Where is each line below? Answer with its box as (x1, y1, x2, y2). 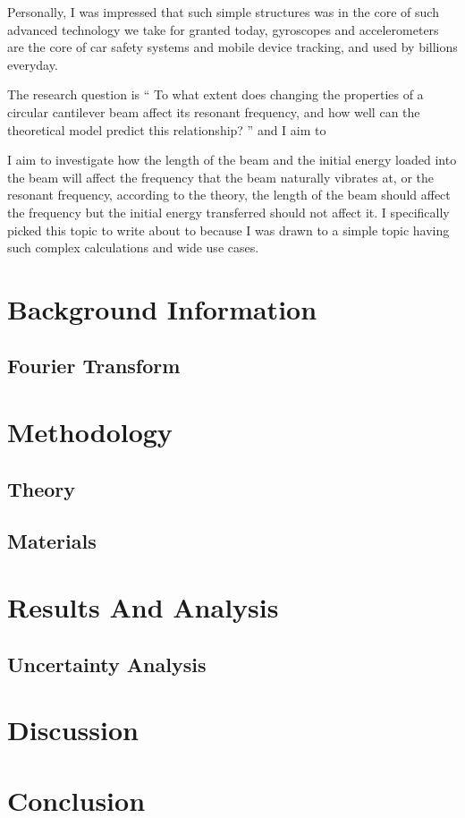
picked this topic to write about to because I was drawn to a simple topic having (7, 220, 450, 239)
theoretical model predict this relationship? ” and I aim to (7, 120, 326, 139)
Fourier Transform (7, 352, 181, 379)
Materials (7, 527, 97, 555)
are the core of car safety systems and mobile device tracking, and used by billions (7, 38, 458, 56)
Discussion (7, 711, 139, 748)
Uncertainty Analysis (7, 650, 207, 677)
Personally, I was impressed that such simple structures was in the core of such (7, 3, 439, 21)
